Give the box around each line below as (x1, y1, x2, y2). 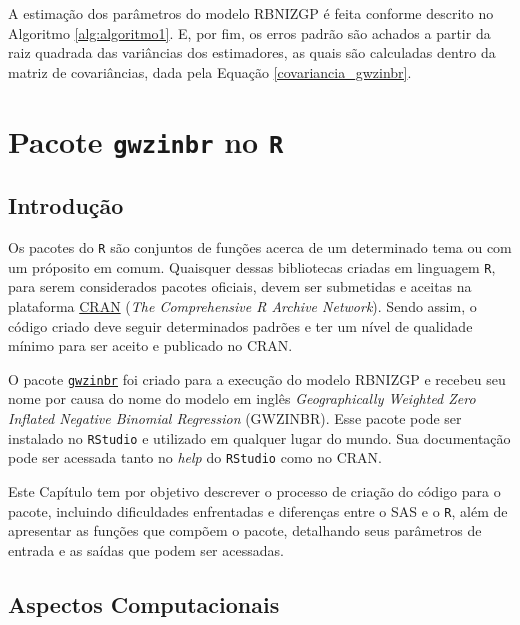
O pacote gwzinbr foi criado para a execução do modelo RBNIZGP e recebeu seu (8, 368, 506, 389)
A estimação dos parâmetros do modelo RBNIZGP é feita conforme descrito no (8, 3, 494, 23)
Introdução (8, 190, 124, 221)
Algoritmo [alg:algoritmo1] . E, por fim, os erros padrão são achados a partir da (8, 22, 491, 43)
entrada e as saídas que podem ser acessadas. (8, 539, 284, 560)
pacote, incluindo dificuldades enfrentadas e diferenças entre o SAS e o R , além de (8, 500, 508, 521)
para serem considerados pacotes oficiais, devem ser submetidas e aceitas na (8, 276, 472, 297)
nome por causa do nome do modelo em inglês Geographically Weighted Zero (8, 388, 476, 409)
